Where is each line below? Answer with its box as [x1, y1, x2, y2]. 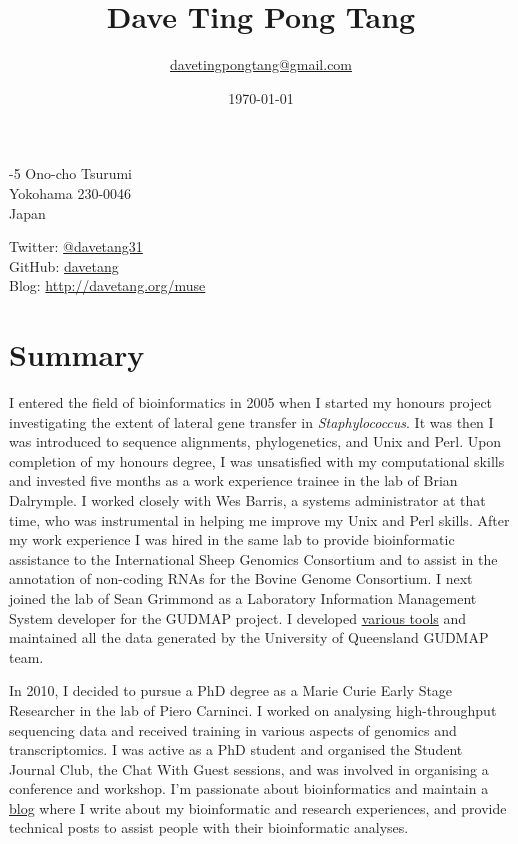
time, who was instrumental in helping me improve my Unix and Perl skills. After [9, 509, 510, 530]
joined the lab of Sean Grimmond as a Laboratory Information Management [9, 587, 477, 608]
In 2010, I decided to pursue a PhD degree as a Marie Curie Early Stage [9, 680, 453, 701]
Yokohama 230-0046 [9, 182, 132, 203]
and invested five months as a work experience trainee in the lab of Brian [9, 470, 458, 491]
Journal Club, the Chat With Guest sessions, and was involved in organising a [9, 758, 489, 779]
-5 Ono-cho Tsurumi [9, 163, 133, 184]
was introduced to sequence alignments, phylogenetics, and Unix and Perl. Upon [9, 431, 502, 452]
